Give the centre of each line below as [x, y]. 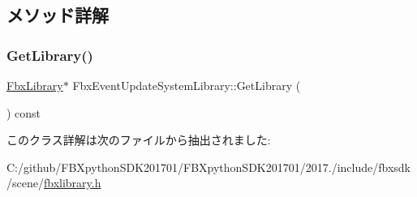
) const [24, 112]
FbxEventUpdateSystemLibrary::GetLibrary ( [187, 85]
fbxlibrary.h [72, 183]
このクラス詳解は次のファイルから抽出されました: [139, 140]
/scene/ [25, 183]
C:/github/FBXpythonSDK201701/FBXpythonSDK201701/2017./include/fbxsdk [208, 167]
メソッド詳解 [58, 15]
